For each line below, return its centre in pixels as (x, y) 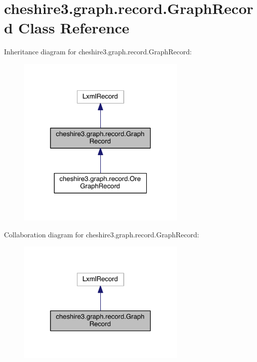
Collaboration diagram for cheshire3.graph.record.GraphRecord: (102, 234)
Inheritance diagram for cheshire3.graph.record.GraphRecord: (98, 52)
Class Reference (74, 28)
